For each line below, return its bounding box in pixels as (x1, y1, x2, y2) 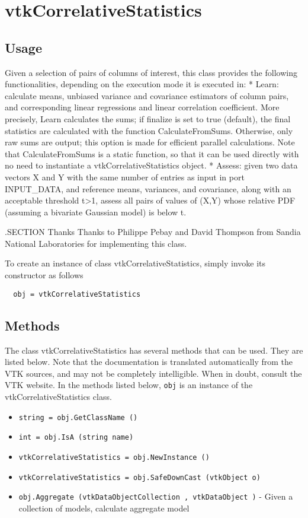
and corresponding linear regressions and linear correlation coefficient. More (5, 101, 280, 113)
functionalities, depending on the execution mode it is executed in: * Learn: (5, 78, 279, 90)
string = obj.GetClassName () (18, 413, 138, 422)
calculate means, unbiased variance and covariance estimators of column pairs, (5, 89, 289, 101)
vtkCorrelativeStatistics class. (5, 390, 112, 402)
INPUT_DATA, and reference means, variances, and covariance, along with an (5, 182, 291, 195)
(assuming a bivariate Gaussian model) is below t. (5, 205, 187, 218)
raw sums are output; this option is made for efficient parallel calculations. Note (5, 136, 295, 148)
